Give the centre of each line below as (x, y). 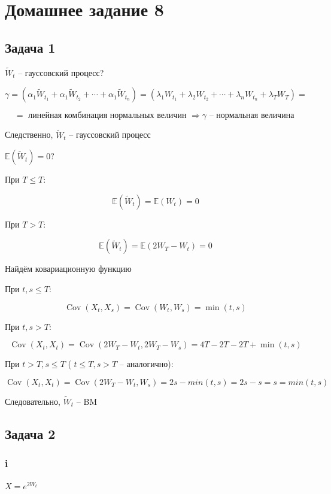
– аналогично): (146, 364)
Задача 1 (30, 47)
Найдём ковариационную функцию (68, 269)
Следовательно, (33, 401)
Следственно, (29, 134)
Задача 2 (30, 433)
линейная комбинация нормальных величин (107, 116)
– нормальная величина (252, 116)
